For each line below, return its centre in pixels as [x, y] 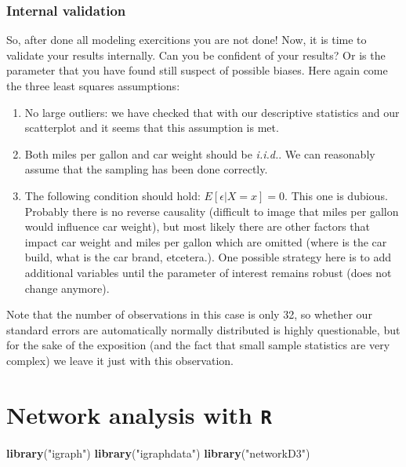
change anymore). [67, 288]
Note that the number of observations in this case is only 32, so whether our [189, 314]
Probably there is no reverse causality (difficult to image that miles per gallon [212, 211]
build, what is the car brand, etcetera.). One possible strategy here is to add [208, 257]
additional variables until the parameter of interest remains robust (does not [208, 272]
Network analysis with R [139, 414]
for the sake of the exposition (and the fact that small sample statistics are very [198, 345]
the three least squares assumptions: [93, 86]
